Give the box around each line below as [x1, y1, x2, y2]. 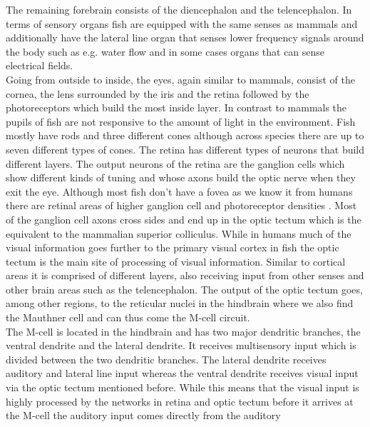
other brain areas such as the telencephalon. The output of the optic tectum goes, [6, 281, 363, 296]
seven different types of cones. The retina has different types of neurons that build [6, 141, 365, 156]
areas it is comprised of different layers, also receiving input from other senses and [6, 268, 364, 283]
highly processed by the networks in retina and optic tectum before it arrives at [6, 393, 354, 408]
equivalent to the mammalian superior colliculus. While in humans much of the [6, 226, 351, 241]
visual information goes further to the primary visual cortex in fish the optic [6, 240, 339, 255]
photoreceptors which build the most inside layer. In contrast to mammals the [6, 100, 347, 115]
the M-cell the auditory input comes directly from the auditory [6, 408, 281, 423]
